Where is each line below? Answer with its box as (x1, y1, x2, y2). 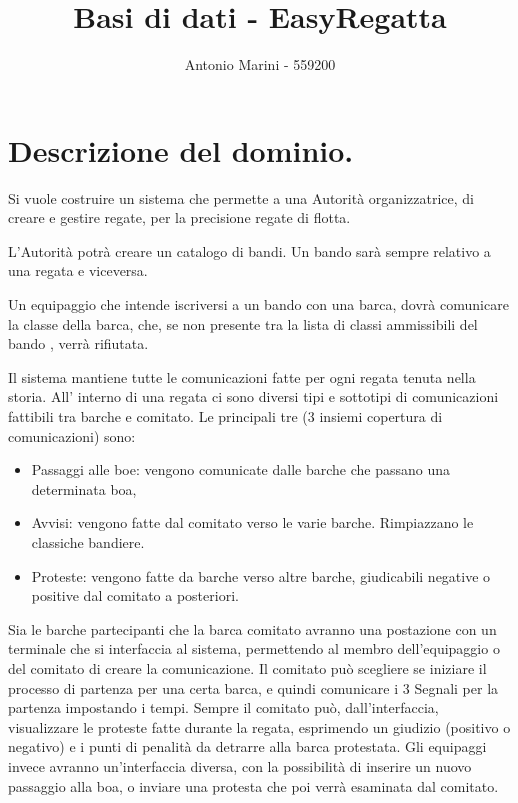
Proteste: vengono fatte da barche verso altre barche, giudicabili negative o (31, 565, 491, 586)
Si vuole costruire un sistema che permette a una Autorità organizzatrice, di (8, 187, 474, 208)
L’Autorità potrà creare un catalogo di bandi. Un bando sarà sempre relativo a (8, 240, 491, 261)
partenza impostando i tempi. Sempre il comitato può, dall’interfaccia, (8, 697, 439, 718)
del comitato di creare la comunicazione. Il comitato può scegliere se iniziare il (8, 657, 487, 678)
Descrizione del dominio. (8, 129, 354, 170)
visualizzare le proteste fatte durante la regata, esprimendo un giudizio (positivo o (8, 716, 511, 737)
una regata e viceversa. (8, 260, 148, 281)
